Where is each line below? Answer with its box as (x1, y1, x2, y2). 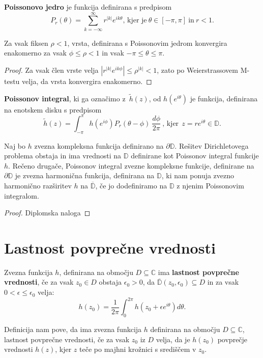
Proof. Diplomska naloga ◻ (4, 207, 91, 218)
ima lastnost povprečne (158, 266, 239, 277)
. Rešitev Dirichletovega (174, 140, 249, 151)
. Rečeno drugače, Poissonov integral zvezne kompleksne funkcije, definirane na (8, 160, 254, 171)
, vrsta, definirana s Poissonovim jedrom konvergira (67, 37, 227, 48)
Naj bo (4, 140, 26, 151)
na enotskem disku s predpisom (4, 104, 102, 115)
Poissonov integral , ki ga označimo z (4, 93, 126, 103)
